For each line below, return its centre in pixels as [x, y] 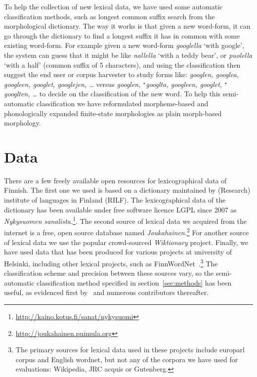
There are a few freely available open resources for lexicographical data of [115, 180]
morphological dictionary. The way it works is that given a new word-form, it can [127, 26]
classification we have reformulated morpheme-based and [123, 103]
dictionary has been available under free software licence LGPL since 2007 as [120, 209]
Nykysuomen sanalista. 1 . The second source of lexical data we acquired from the [126, 220]
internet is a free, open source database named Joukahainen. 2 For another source [127, 232]
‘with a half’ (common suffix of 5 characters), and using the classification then [122, 64]
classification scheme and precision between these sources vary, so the [109, 273]
